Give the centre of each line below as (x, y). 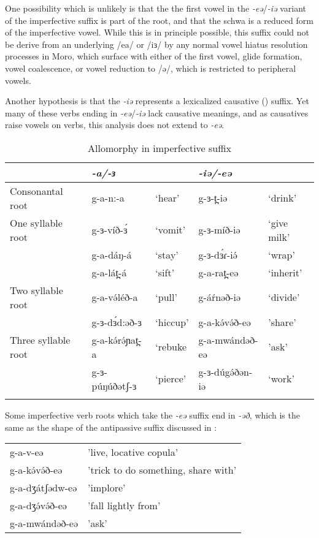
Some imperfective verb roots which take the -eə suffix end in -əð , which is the (152, 415)
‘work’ (281, 379)
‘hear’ (167, 198)
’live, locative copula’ (133, 452)
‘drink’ (282, 198)
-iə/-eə (215, 172)
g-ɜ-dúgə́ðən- (225, 371)
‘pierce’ (171, 379)
